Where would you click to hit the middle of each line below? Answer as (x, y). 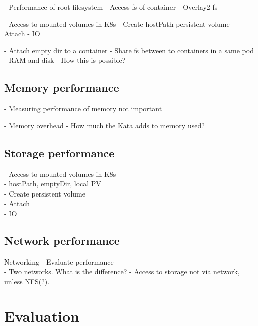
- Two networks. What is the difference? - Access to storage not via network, (122, 271)
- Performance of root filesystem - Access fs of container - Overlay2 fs (111, 7)
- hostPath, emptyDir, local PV (53, 184)
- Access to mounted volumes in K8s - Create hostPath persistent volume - (119, 23)
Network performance (62, 240)
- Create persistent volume (45, 193)
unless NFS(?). (27, 281)
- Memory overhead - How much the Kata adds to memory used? (104, 125)
